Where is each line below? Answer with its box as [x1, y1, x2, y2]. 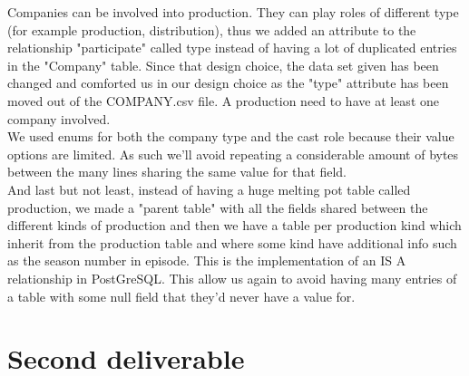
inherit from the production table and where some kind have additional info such [7, 233, 457, 252]
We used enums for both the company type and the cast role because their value [7, 127, 454, 146]
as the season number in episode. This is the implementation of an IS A [7, 251, 406, 270]
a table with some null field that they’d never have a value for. [7, 286, 356, 305]
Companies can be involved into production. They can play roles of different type [7, 3, 459, 21]
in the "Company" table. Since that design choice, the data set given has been [7, 55, 439, 74]
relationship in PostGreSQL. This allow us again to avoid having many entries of [7, 268, 457, 287]
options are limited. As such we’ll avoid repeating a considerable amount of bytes [7, 144, 459, 163]
